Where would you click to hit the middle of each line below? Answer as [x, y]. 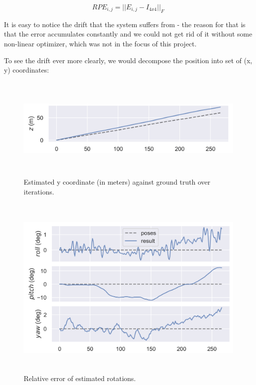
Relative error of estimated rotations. [80, 378]
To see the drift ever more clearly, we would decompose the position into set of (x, [128, 60]
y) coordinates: [27, 70]
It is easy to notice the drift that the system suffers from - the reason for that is [125, 24]
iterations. [39, 191]
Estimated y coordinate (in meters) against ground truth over [117, 182]
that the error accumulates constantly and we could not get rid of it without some [128, 34]
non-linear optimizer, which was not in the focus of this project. [100, 43]
